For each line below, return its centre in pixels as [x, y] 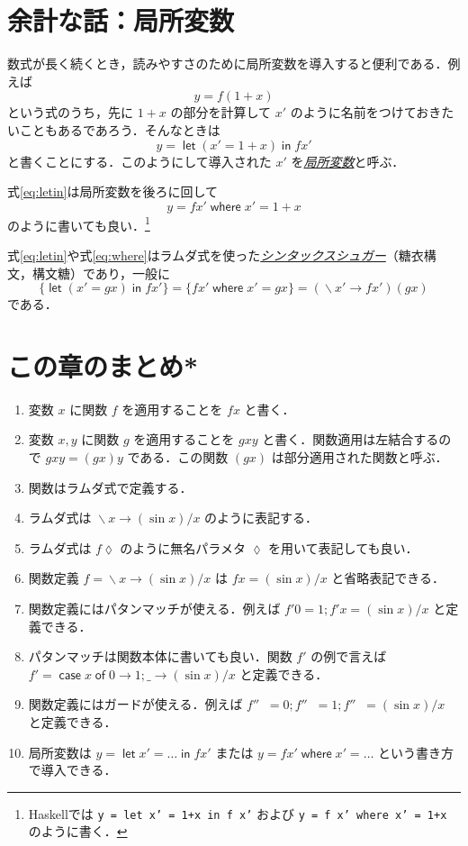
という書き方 [416, 752]
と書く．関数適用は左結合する [351, 439]
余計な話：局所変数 [121, 20]
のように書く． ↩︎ [78, 831]
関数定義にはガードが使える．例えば [135, 704]
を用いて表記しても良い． [343, 547]
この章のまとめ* [103, 365]
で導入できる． [72, 770]
